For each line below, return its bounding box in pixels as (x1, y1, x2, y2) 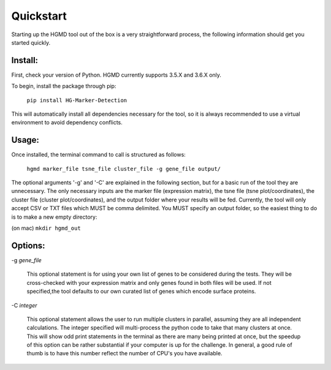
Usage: (11, 135, 40, 145)
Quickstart (11, 9, 67, 23)
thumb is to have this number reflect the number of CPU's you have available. (26, 350, 223, 357)
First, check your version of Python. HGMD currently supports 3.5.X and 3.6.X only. (11, 71, 222, 78)
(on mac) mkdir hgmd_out (11, 224, 81, 232)
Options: (11, 240, 45, 251)
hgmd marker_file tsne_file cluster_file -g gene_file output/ (26, 165, 221, 172)
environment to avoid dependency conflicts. (11, 119, 123, 126)
